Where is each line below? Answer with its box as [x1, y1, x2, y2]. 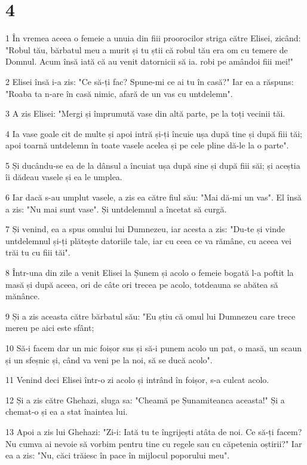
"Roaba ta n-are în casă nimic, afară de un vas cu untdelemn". [5, 87, 233, 99]
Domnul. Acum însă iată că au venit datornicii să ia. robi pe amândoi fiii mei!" [5, 55, 294, 68]
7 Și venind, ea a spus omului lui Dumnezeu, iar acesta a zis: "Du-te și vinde [5, 223, 285, 235]
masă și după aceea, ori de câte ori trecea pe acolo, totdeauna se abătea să [5, 278, 278, 290]
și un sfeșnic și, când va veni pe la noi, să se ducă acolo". [5, 353, 213, 366]
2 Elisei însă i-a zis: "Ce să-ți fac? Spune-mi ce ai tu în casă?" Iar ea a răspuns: [5, 75, 294, 87]
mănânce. [5, 290, 40, 302]
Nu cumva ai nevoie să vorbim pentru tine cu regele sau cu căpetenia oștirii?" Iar [5, 437, 302, 449]
